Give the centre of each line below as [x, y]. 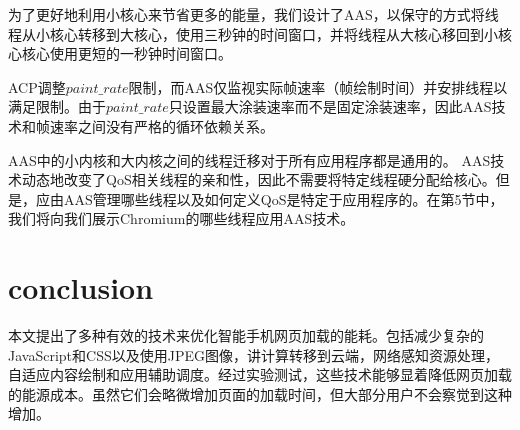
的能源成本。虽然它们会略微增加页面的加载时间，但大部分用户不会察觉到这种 [260, 393]
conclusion [81, 287]
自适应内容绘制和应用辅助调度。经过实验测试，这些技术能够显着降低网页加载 [260, 374]
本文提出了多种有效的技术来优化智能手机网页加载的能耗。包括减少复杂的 [246, 335]
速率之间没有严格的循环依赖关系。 [161, 125]
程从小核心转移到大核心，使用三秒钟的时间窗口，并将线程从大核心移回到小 [253, 33]
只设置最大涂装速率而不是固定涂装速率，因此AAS [330, 106]
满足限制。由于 [57, 106]
